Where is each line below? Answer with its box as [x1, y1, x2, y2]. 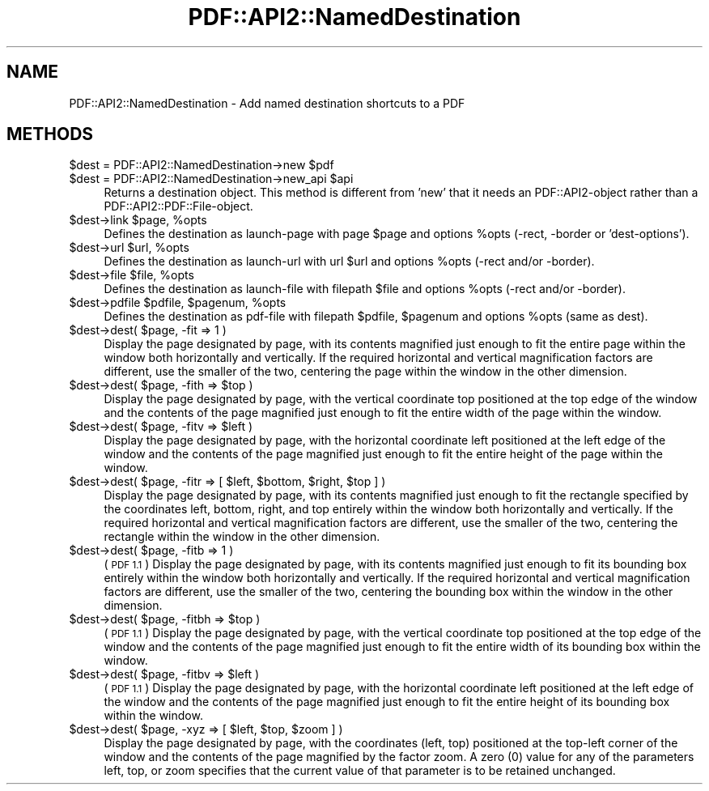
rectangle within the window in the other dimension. [104, 529, 380, 544]
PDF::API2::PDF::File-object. [104, 199, 253, 214]
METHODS [6, 124, 94, 145]
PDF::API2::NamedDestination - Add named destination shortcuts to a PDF [69, 96, 465, 110]
